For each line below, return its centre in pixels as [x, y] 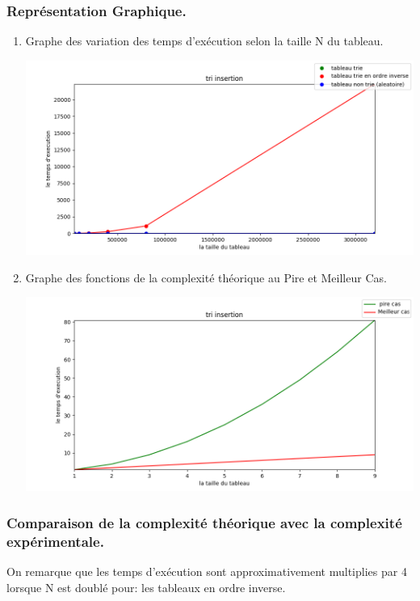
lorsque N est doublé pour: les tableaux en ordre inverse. [146, 587]
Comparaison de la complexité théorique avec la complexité [204, 522]
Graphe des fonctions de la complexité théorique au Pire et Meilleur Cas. [206, 277]
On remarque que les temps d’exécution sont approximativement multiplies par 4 [207, 571]
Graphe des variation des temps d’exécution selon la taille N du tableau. [204, 41]
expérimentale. [55, 541]
